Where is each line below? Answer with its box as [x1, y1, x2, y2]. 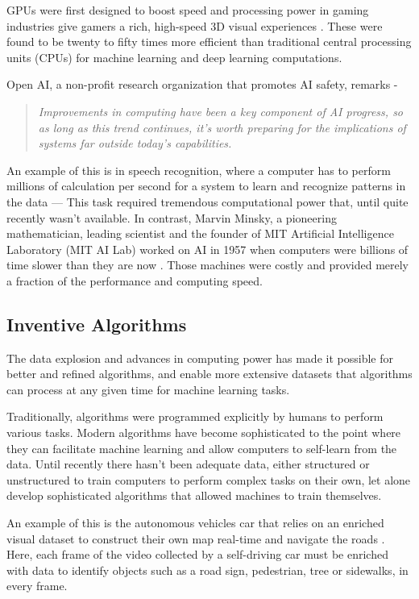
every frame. [6, 577, 68, 594]
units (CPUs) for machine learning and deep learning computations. [6, 48, 342, 65]
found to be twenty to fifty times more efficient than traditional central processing [6, 33, 412, 50]
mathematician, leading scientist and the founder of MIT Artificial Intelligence [6, 225, 394, 242]
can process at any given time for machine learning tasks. [6, 381, 290, 397]
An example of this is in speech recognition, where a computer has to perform [6, 161, 391, 178]
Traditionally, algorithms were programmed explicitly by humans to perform [6, 408, 384, 425]
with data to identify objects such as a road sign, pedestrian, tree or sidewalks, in [6, 561, 409, 578]
